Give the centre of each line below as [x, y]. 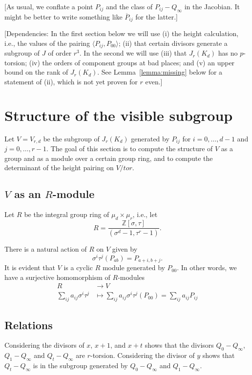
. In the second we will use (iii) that [133, 53]
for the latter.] [157, 16]
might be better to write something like [63, 16]
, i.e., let [145, 214]
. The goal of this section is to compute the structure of [130, 148]
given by [125, 248]
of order [60, 53]
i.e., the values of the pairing [47, 43]
